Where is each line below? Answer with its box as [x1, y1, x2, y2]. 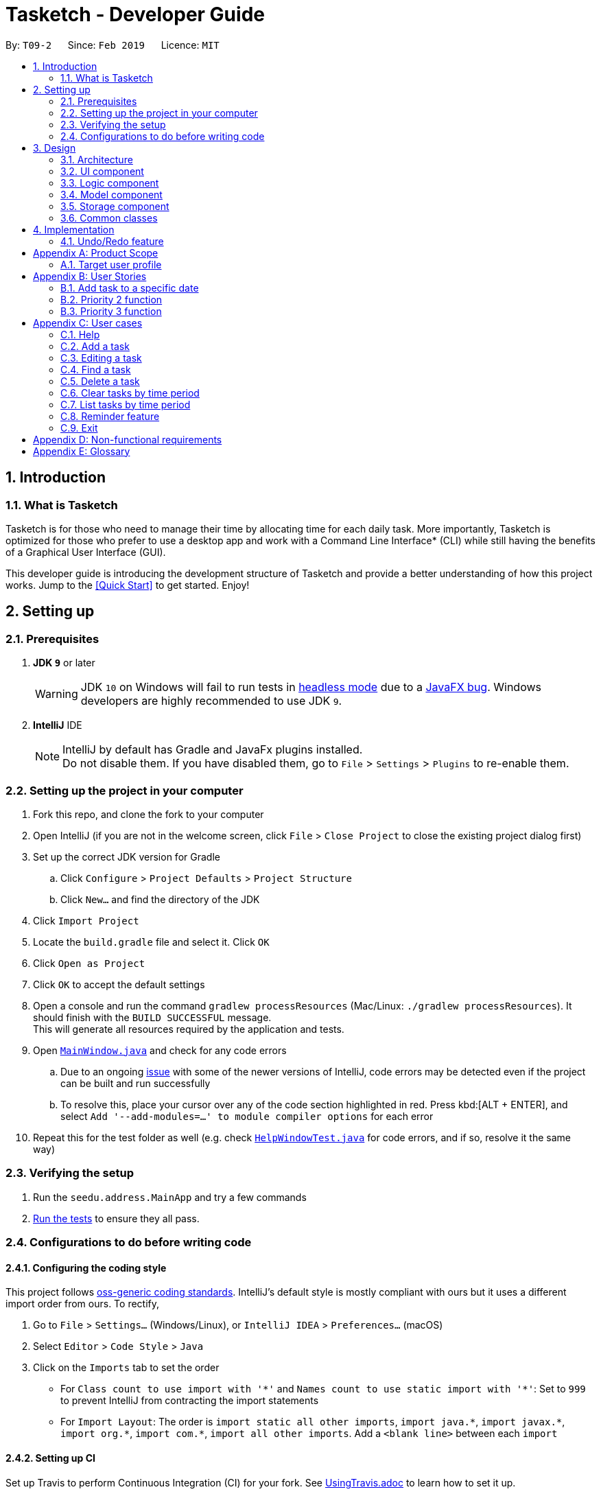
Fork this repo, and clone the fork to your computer [33, 808, 264, 820]
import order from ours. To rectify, [5, 1298, 160, 1310]
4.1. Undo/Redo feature [60, 235, 164, 247]
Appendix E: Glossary [33, 445, 130, 457]
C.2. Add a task [60, 340, 130, 352]
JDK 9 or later [33, 657, 95, 669]
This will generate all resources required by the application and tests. [33, 1023, 344, 1035]
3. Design [33, 141, 76, 154]
